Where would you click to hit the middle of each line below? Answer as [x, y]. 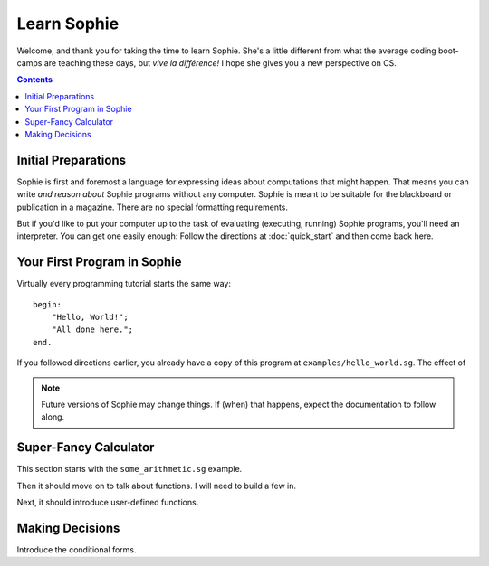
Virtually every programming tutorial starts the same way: [124, 284]
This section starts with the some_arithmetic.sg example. [129, 469]
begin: [48, 304]
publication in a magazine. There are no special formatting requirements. [153, 207]
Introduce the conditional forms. [77, 549]
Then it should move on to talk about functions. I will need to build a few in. [157, 486]
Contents [35, 80]
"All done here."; [92, 330]
